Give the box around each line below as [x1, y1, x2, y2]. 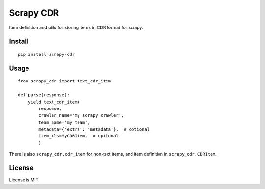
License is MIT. [9, 177, 40, 183]
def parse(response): [18, 92, 70, 98]
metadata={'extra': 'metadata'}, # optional [38, 127, 150, 132]
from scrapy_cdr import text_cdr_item [18, 79, 111, 84]
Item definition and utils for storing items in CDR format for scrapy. [9, 25, 143, 30]
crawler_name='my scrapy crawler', [38, 113, 124, 118]
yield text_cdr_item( [27, 99, 80, 105]
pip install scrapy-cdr [18, 52, 75, 57]
